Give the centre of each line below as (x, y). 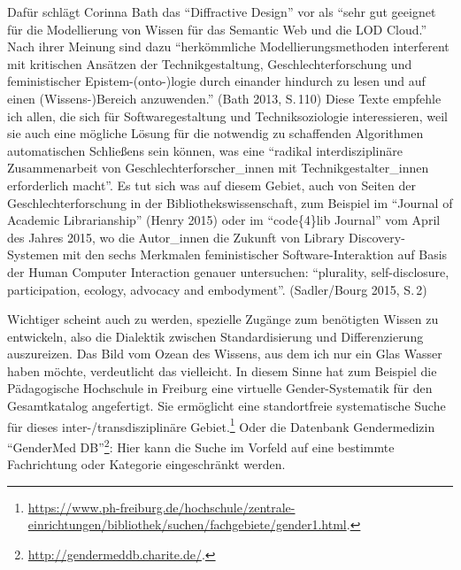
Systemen (33, 254)
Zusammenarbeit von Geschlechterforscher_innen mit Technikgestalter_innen (218, 168)
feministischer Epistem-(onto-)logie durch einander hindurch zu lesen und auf (216, 81)
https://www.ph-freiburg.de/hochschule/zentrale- (161, 507)
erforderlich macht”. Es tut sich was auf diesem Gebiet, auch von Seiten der (211, 185)
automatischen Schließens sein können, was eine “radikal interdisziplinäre (205, 150)
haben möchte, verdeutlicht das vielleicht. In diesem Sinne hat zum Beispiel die (222, 370)
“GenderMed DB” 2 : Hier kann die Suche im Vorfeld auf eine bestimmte (201, 445)
